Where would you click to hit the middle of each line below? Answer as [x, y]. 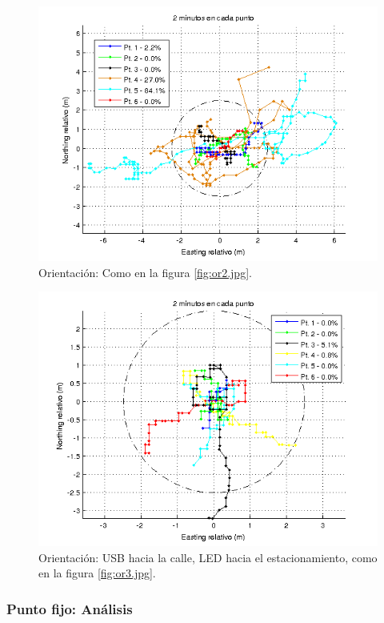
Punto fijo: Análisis [70, 608]
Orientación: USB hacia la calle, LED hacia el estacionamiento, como [208, 557]
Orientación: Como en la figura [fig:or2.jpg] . [145, 272]
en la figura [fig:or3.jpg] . [97, 573]
